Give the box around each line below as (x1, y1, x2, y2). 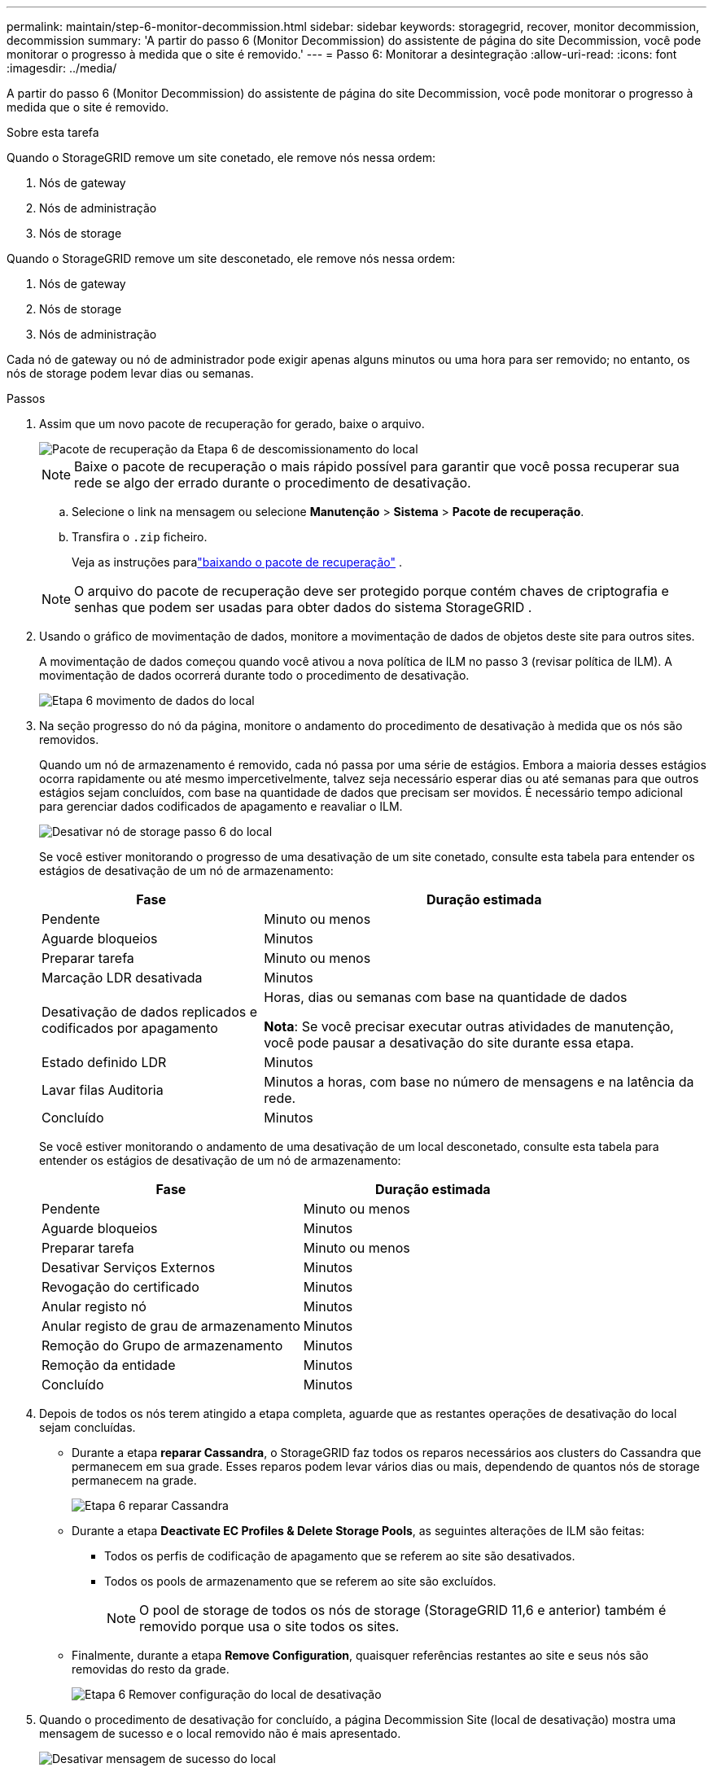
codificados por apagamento (42, 1020, 218, 1036)
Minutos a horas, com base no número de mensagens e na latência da (264, 1074, 694, 1090)
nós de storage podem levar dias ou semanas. (7, 366, 254, 380)
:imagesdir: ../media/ (7, 61, 117, 75)
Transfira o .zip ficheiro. (72, 530, 208, 544)
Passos (7, 392, 46, 405)
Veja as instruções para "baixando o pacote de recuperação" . (72, 555, 402, 569)
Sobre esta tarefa (7, 125, 99, 139)
